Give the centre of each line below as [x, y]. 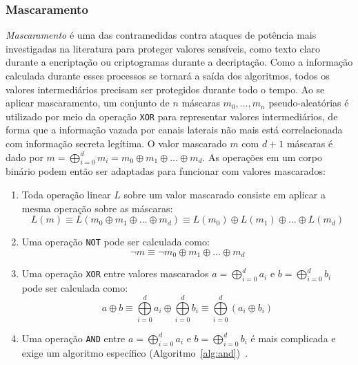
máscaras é [310, 143]
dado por [24, 157]
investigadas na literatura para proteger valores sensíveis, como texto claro [163, 48]
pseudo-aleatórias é [309, 103]
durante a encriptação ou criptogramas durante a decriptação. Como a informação [179, 62]
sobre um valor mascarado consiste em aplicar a [225, 195]
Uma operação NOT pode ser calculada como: [116, 242]
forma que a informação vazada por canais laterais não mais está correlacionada [174, 130]
